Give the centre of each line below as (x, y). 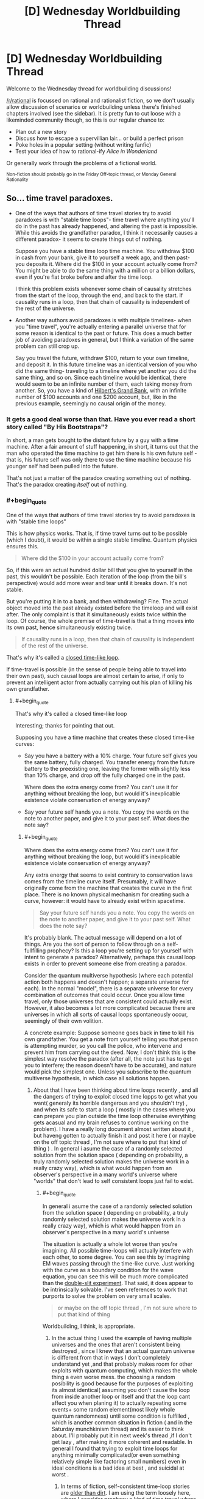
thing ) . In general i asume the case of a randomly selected (108, 1149)
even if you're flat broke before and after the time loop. (84, 277)
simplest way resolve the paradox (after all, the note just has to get (108, 1059)
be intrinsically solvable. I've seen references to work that (115, 1289)
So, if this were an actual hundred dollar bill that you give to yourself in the (100, 570)
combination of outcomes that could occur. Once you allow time (104, 995)
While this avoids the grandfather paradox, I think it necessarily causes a (106, 232)
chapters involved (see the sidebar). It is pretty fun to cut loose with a (93, 113)
